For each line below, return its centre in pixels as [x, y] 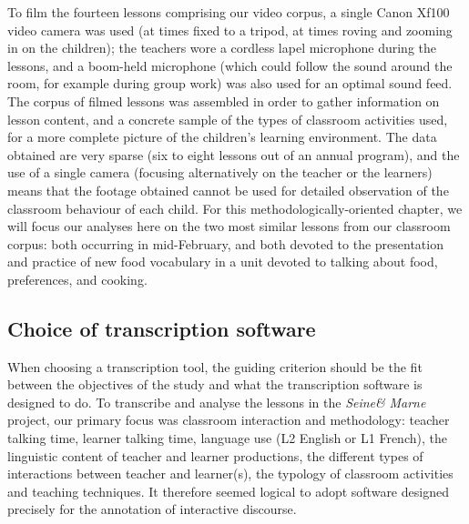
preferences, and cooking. [77, 279]
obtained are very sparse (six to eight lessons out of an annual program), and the [234, 154]
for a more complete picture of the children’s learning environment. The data [222, 137]
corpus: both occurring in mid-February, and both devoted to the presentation [225, 243]
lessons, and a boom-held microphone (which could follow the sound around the [230, 65]
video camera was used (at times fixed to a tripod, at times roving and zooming [230, 30]
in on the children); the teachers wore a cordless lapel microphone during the [222, 48]
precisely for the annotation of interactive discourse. [152, 509]
